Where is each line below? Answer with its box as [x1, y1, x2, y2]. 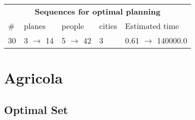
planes [24, 20, 46, 31]
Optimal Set [4, 101, 68, 117]
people [61, 20, 84, 31]
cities [99, 20, 117, 31]
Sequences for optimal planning [34, 5, 161, 17]
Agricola [4, 67, 63, 88]
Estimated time [125, 20, 179, 31]
